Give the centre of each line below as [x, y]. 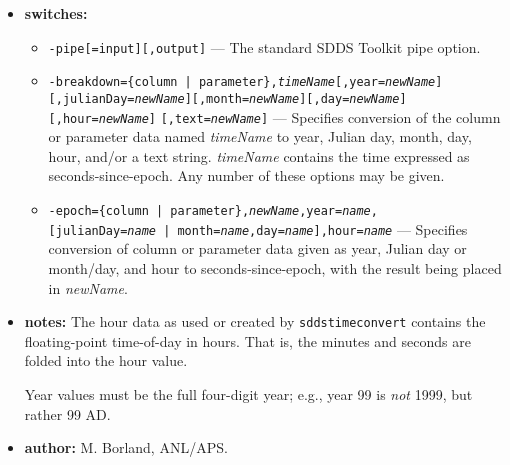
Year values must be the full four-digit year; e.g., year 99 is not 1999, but [248, 393]
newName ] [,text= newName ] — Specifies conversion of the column [299, 116]
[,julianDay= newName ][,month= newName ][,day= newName [224, 98]
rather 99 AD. [67, 413]
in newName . [88, 287]
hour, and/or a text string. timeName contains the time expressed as [259, 155]
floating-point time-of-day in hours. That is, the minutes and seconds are [247, 340]
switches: [56, 13]
